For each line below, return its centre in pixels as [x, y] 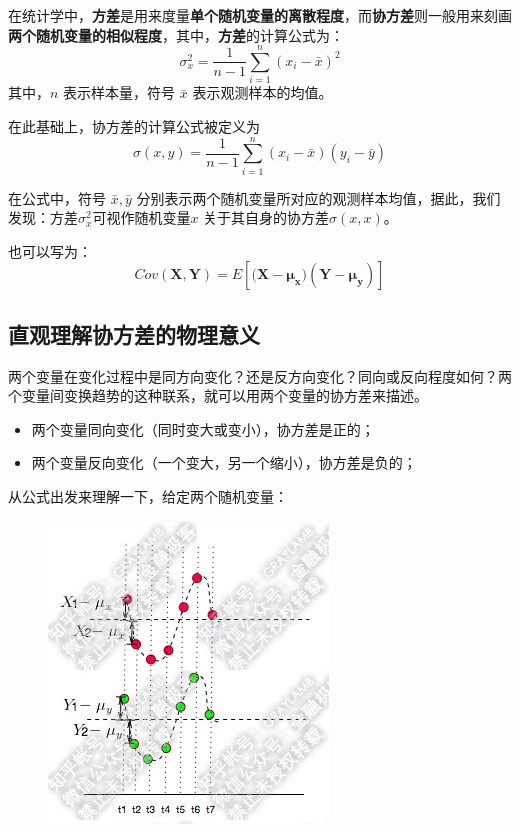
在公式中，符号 [57, 197]
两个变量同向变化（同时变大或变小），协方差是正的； [203, 428]
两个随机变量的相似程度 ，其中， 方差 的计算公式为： [176, 34]
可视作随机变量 [141, 217]
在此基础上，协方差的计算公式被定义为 [134, 125]
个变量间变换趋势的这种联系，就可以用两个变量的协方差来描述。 [218, 395]
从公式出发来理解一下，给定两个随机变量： [148, 495]
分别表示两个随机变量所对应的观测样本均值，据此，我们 [318, 197]
